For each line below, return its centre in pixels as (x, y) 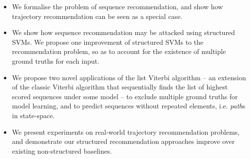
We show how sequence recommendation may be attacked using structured (124, 32)
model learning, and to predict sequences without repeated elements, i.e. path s (129, 106)
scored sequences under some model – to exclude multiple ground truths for (125, 96)
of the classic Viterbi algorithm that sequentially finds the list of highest (120, 87)
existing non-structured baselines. (62, 150)
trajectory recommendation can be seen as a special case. (97, 16)
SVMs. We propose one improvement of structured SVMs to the (108, 42)
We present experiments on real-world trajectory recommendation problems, (126, 132)
